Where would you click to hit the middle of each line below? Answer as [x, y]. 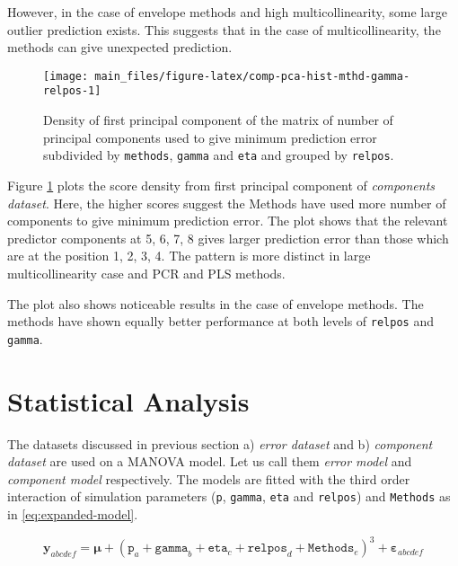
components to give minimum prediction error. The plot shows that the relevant [228, 221]
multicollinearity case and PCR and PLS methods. [146, 273]
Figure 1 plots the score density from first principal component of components [221, 185]
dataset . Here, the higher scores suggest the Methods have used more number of [227, 203]
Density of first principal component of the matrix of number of [218, 120]
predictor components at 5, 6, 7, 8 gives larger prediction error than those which [228, 238]
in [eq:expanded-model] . [73, 513]
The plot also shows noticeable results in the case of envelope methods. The [216, 303]
